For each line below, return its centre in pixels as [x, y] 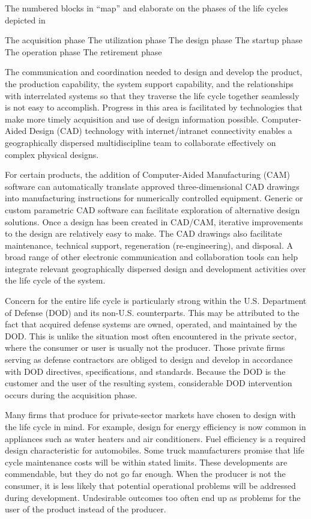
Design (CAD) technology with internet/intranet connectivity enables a [161, 131]
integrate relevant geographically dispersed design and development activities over [155, 268]
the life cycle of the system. [55, 280]
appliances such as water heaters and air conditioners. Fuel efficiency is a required [155, 438]
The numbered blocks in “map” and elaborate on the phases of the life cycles [146, 8]
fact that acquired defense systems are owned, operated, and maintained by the [151, 324]
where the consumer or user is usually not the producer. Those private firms [145, 348]
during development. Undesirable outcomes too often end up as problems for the [153, 497]
